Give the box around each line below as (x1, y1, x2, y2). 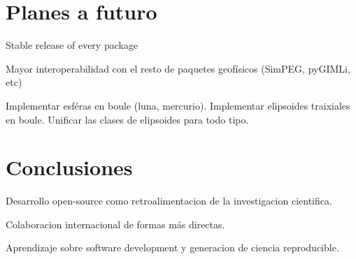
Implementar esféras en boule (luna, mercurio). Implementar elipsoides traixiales (6, 98, 350, 112)
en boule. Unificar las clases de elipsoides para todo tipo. (6, 112, 249, 126)
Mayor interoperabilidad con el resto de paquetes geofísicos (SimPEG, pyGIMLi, (6, 61, 350, 75)
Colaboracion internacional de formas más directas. (6, 216, 225, 231)
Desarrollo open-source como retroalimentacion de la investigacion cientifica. (6, 193, 332, 208)
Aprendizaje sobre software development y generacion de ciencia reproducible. (6, 240, 339, 255)
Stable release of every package (6, 38, 138, 52)
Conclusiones (6, 153, 133, 182)
